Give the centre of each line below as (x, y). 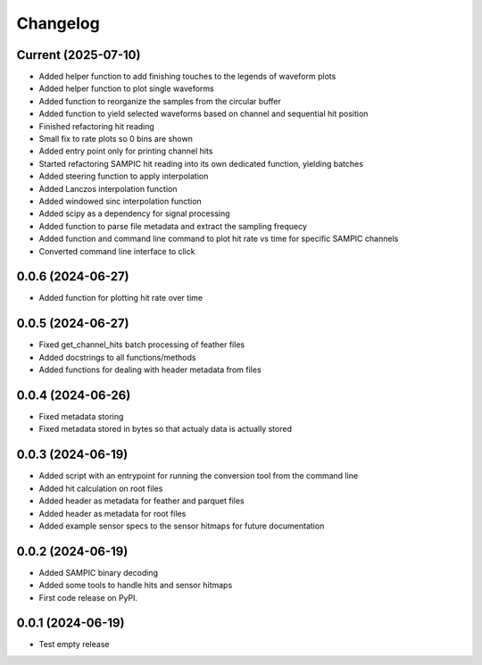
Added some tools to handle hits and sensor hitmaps (136, 586)
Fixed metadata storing (81, 417)
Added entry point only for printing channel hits (126, 151)
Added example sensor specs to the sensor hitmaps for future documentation (182, 526)
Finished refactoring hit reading (97, 126)
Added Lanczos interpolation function (108, 188)
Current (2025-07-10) (79, 55)
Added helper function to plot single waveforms (126, 88)
